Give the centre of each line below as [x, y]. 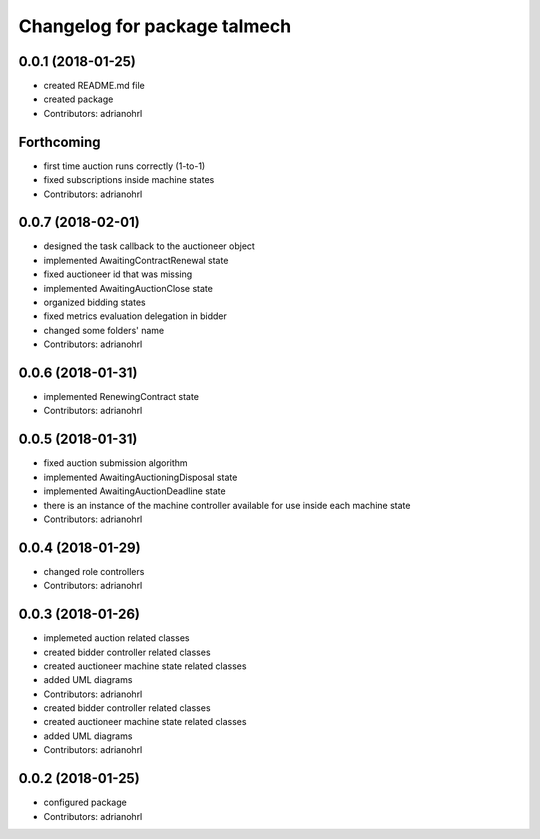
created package [78, 99]
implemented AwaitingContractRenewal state [136, 260]
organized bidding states [94, 302]
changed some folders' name [104, 330]
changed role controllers [94, 571]
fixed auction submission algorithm [116, 463]
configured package [85, 802]
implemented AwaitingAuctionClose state [128, 288]
